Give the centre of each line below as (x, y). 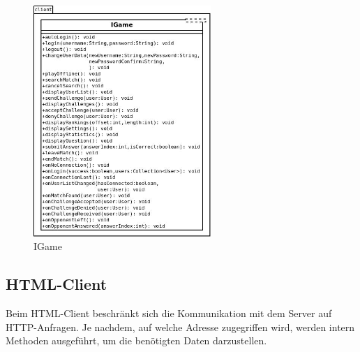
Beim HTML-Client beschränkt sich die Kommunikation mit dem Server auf (169, 313)
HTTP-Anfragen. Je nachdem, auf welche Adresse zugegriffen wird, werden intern (180, 327)
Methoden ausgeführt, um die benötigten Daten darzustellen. (136, 340)
